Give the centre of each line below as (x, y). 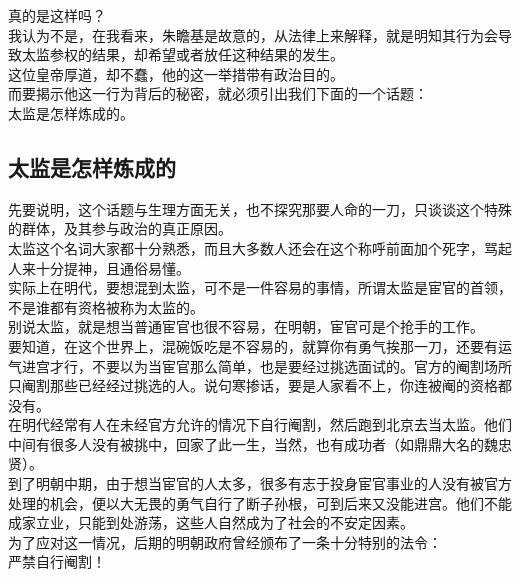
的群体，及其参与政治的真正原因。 (120, 228)
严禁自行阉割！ (57, 561)
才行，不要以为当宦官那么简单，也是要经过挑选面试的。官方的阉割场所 (280, 365)
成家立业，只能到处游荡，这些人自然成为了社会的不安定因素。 (211, 522)
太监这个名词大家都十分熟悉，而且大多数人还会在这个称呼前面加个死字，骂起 (260, 247)
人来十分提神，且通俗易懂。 (99, 267)
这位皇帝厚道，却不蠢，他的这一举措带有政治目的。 (176, 73)
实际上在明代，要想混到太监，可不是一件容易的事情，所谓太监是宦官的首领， (260, 287)
